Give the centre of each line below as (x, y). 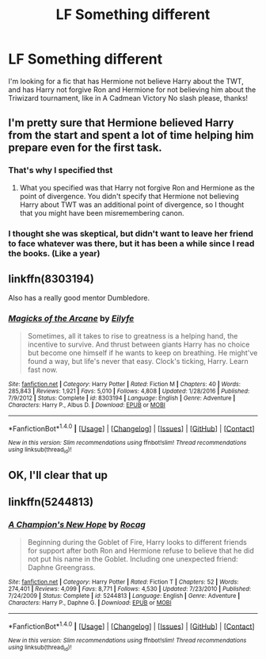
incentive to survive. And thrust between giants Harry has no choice (139, 344)
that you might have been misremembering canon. (102, 213)
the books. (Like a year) (54, 253)
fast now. (42, 370)
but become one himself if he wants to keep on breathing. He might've (142, 352)
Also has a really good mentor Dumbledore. (79, 298)
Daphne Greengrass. (61, 567)
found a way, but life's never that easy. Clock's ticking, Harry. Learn (138, 361)
